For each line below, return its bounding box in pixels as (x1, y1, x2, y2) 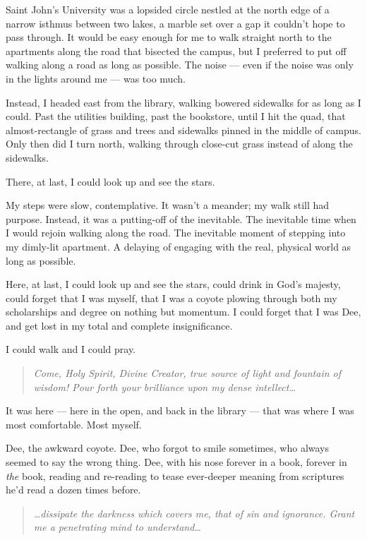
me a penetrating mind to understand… (33, 520, 201, 534)
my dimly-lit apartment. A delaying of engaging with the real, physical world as (6, 239, 351, 253)
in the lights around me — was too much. (6, 71, 186, 85)
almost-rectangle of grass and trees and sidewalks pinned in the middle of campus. (6, 122, 361, 137)
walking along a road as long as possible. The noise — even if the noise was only (6, 57, 354, 72)
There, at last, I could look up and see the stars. (6, 174, 215, 188)
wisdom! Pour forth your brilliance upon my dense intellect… (33, 379, 296, 394)
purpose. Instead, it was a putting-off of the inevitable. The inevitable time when (6, 211, 356, 226)
